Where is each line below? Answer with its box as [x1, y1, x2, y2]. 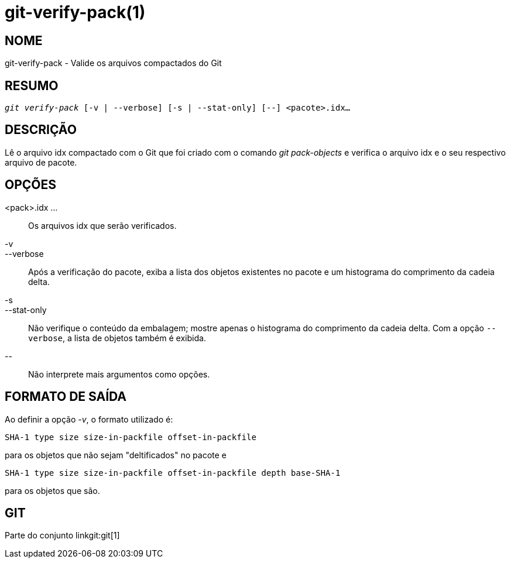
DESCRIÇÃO [5, 122, 77, 138]
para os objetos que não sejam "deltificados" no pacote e [5, 449, 227, 460]
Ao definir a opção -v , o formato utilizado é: [5, 414, 173, 424]
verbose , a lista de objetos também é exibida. [28, 332, 206, 343]
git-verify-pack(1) [5, 2, 146, 22]
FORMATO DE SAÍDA [5, 389, 127, 404]
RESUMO [5, 78, 59, 93]
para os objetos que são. [5, 485, 100, 496]
